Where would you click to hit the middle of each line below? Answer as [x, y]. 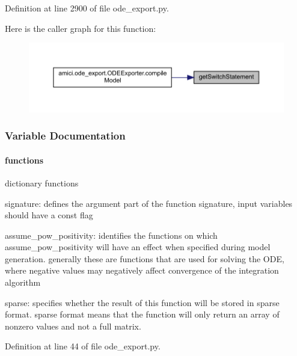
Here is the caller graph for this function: [81, 28]
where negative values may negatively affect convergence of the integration [142, 270]
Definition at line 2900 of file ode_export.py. [87, 8]
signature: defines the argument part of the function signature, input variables [149, 203]
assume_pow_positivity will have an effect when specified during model [138, 247]
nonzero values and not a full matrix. [73, 326]
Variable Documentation [65, 136]
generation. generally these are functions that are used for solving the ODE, [145, 258]
